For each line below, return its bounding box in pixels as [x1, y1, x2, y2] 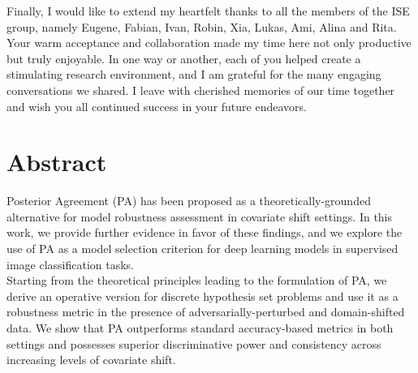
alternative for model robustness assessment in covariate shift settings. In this [6, 208, 393, 225]
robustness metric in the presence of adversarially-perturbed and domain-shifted [6, 303, 405, 320]
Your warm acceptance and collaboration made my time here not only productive [6, 34, 412, 51]
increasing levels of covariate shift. [6, 351, 176, 368]
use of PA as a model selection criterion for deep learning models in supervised [6, 240, 399, 257]
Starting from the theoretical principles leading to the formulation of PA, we [6, 272, 387, 289]
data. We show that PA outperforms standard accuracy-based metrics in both [6, 319, 394, 337]
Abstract [6, 145, 107, 178]
